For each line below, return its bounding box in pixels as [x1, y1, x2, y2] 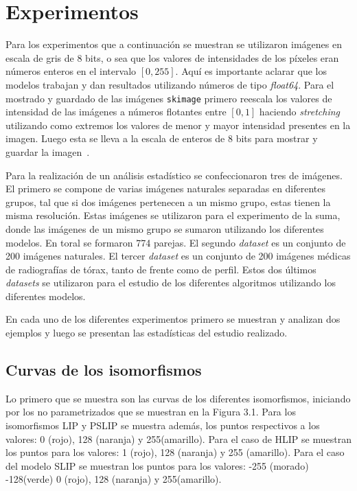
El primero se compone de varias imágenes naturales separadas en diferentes [5, 181, 326, 196]
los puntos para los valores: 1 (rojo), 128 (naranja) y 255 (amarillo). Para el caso [5, 445, 345, 459]
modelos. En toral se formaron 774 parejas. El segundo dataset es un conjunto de [5, 235, 346, 249]
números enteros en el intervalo [5, 64, 137, 78]
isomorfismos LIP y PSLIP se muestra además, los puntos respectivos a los [5, 418, 320, 433]
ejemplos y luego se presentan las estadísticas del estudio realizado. [5, 326, 288, 340]
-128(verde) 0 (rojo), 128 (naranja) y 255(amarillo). [5, 472, 222, 486]
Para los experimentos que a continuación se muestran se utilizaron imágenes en [5, 37, 342, 52]
